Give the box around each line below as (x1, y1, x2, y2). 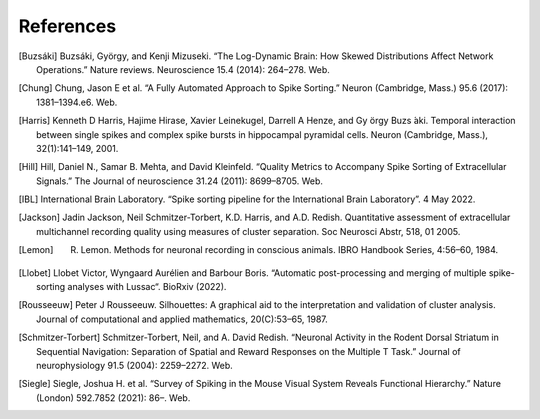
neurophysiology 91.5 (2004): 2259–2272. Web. (36, 359, 234, 371)
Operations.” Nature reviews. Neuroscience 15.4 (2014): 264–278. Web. (36, 63, 330, 75)
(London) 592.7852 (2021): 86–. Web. (36, 391, 191, 404)
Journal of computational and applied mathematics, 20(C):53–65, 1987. (36, 313, 329, 325)
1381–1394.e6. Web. (36, 96, 118, 108)
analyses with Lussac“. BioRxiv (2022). (67, 281, 227, 293)
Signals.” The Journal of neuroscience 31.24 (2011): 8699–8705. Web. (36, 175, 324, 187)
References (18, 15, 117, 37)
